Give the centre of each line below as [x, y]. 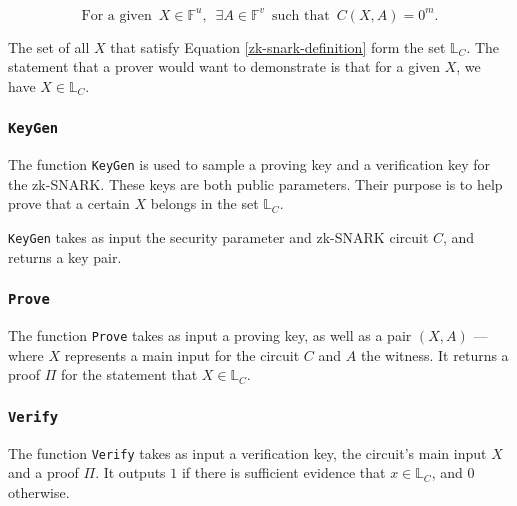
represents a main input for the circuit [182, 354]
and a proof [43, 472]
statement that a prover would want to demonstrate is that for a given [224, 66]
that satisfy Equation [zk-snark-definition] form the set [278, 46]
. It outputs [130, 472]
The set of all [49, 46]
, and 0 [453, 472]
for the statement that [129, 374]
